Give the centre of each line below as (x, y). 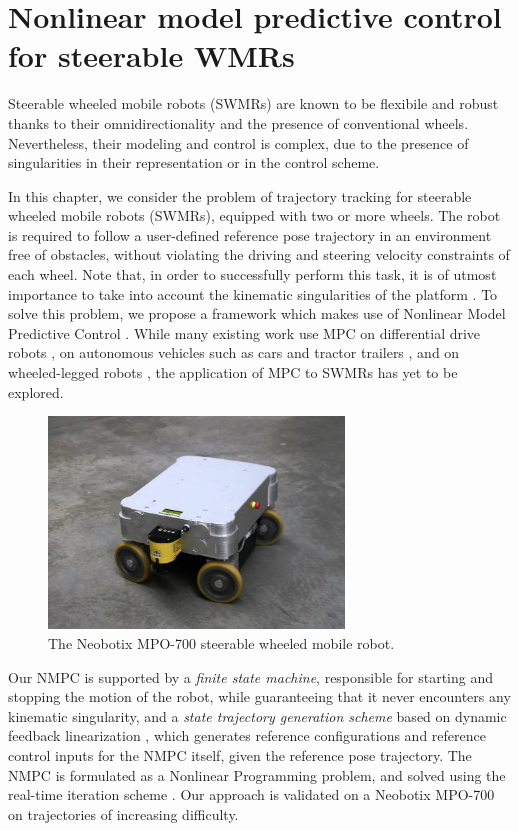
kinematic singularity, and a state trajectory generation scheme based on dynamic (257, 715)
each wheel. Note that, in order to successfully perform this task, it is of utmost (252, 274)
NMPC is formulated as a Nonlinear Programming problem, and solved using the (257, 774)
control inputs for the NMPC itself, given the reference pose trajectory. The (240, 754)
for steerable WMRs (151, 55)
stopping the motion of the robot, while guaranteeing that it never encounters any (259, 696)
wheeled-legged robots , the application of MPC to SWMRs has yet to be (233, 372)
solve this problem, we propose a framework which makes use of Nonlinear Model (257, 313)
